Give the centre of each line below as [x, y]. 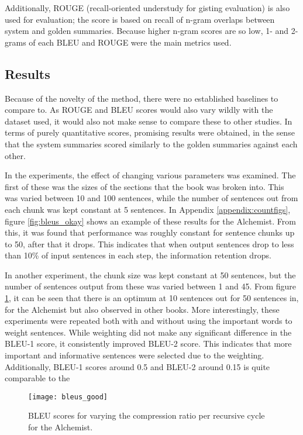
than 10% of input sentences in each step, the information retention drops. [138, 255]
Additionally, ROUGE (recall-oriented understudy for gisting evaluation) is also [147, 8]
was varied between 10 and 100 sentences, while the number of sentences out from [151, 198]
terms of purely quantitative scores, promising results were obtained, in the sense [150, 132]
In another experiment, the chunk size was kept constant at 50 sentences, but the [150, 275]
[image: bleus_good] [68, 397]
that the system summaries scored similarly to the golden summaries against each [151, 144]
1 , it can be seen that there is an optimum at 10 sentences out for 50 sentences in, [152, 298]
